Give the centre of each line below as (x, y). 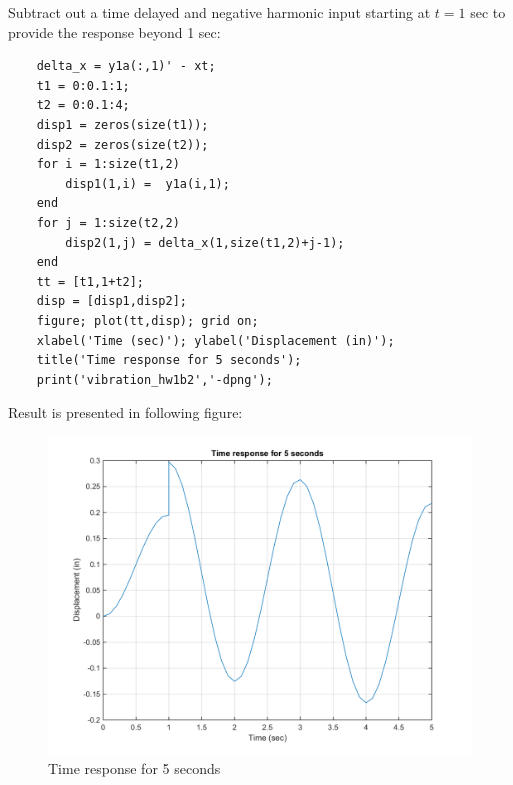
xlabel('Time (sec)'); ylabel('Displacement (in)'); (215, 340)
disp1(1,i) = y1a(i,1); (147, 183)
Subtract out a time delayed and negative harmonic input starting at (219, 12)
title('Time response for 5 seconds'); (169, 360)
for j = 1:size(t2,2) (108, 222)
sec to (488, 12)
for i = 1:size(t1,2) (108, 164)
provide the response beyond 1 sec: (114, 31)
